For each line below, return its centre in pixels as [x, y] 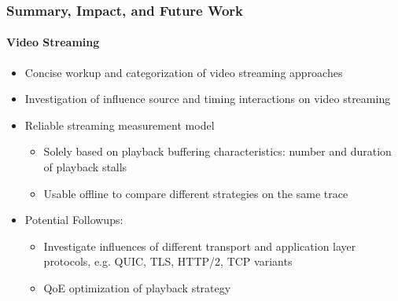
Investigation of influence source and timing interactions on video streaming [208, 99]
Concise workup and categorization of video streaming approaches [184, 72]
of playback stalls [85, 167]
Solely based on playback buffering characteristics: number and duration [217, 151]
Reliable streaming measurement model [120, 125]
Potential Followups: [74, 220]
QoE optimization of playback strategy [137, 287]
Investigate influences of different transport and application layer [200, 246]
